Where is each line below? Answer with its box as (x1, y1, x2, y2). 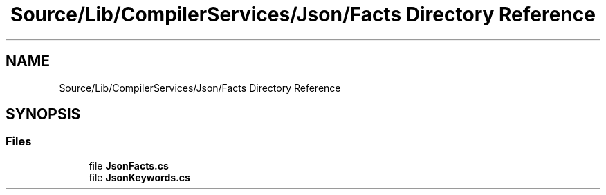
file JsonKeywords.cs (89, 171, 190, 183)
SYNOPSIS (6, 105, 81, 123)
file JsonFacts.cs (89, 159, 169, 172)
